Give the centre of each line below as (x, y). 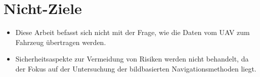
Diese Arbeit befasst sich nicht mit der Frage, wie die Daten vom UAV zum (133, 32)
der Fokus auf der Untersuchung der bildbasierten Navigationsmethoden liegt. (136, 68)
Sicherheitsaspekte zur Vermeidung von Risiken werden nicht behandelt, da (132, 59)
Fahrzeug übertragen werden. (61, 42)
